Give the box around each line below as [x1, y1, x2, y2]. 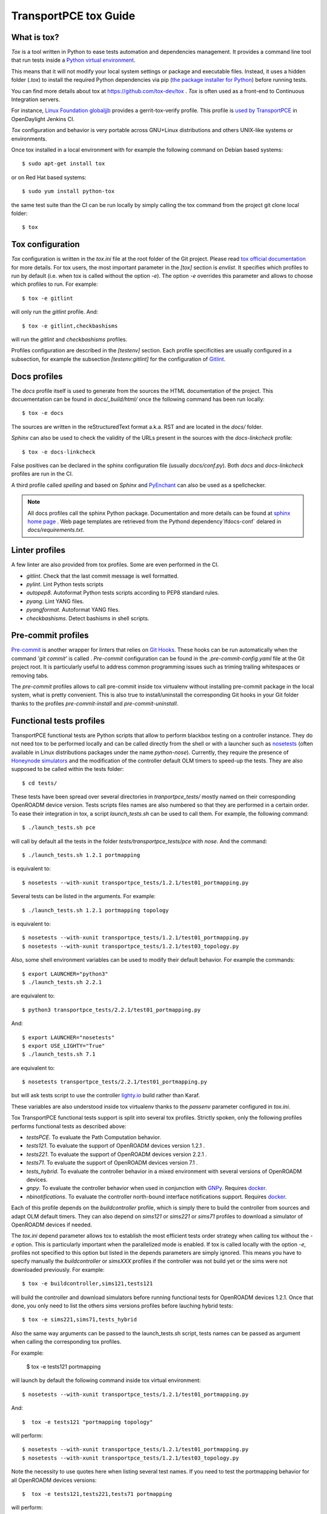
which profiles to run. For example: [11, 280, 98, 288]
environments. [11, 135, 47, 142]
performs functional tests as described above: [11, 1122, 127, 1129]
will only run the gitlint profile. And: [11, 308, 99, 316]
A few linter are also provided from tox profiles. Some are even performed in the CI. [11, 561, 219, 569]
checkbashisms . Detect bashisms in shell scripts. [26, 615, 150, 622]
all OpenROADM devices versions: [11, 1476, 97, 1484]
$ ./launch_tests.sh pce [22, 824, 96, 831]
